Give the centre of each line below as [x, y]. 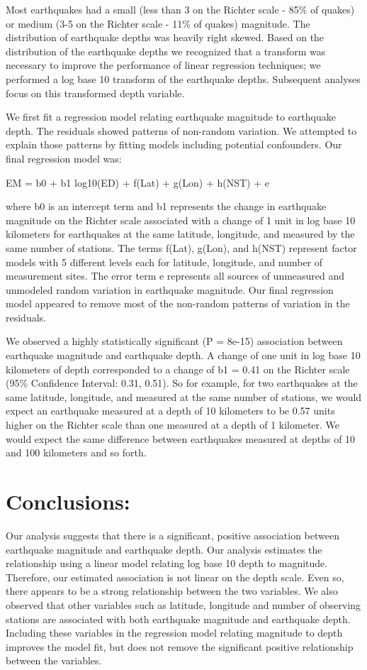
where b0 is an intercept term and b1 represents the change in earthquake [166, 206]
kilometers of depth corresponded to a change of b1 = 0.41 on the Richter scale [178, 369]
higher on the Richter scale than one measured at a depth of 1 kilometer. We [173, 425]
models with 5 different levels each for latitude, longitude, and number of [164, 262]
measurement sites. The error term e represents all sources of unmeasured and [175, 276]
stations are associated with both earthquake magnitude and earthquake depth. [178, 619]
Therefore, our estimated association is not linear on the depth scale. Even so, [175, 577]
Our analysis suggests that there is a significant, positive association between [173, 535]
